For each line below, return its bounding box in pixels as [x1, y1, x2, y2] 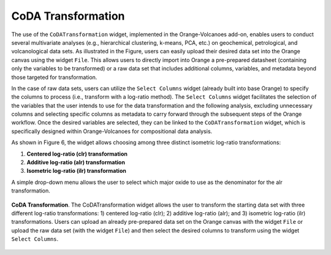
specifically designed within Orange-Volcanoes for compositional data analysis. [11, 128, 213, 135]
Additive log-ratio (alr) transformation [26, 159, 126, 166]
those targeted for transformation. [11, 74, 97, 81]
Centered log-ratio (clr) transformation [26, 150, 128, 158]
